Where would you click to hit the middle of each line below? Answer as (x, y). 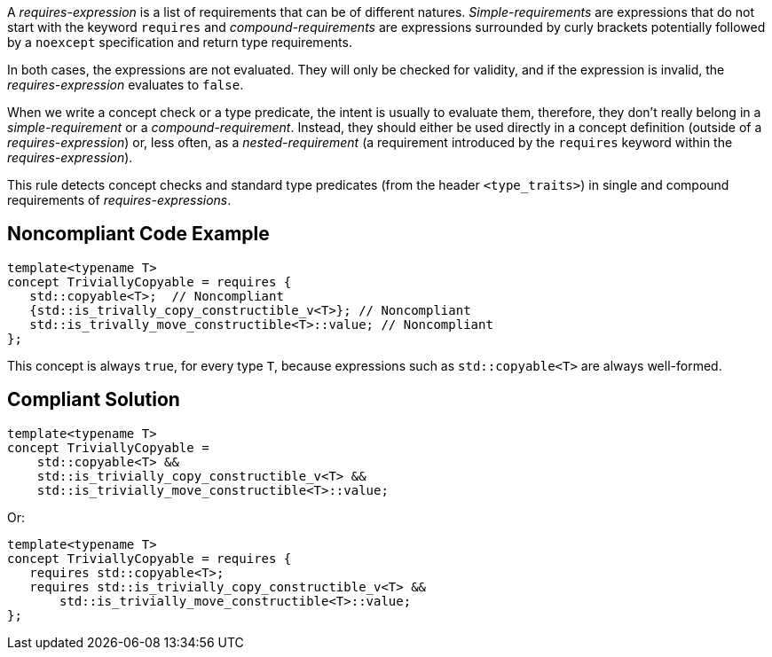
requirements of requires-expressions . (119, 200)
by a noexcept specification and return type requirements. (180, 42)
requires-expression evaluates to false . (126, 85)
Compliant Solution (94, 400)
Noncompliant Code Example (138, 234)
